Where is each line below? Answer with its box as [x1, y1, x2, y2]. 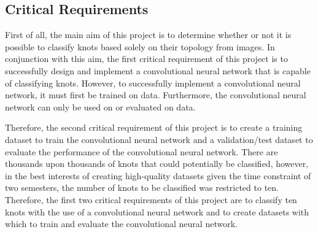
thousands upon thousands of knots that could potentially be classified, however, [5, 157, 309, 170]
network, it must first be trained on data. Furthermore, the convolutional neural [5, 88, 306, 101]
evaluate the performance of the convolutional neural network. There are [5, 145, 278, 158]
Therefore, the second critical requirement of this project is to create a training [5, 121, 303, 134]
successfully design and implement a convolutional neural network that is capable [5, 64, 311, 77]
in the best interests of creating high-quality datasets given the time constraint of [5, 169, 311, 182]
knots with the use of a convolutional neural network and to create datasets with [5, 205, 309, 218]
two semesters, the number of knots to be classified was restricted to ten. [5, 181, 279, 194]
